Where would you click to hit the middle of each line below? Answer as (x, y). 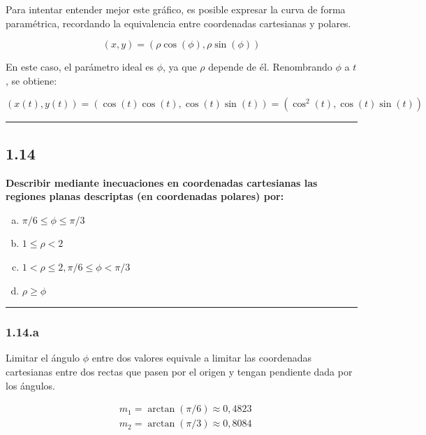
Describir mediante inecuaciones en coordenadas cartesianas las (162, 182)
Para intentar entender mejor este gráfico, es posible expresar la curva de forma (176, 9)
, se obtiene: (31, 80)
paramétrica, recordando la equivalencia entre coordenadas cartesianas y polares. (178, 23)
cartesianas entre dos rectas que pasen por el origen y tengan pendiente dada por (179, 371)
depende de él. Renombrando (270, 67)
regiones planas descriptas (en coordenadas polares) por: (145, 196)
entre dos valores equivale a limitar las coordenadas (201, 358)
